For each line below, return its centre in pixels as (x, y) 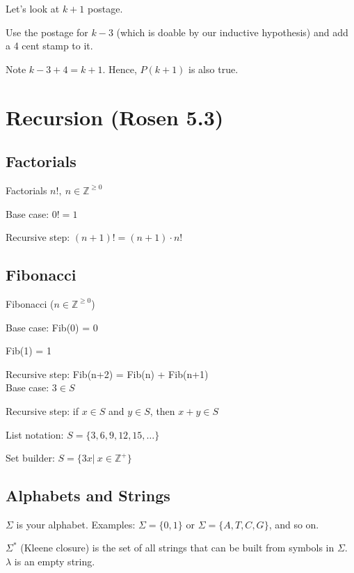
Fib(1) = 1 (29, 351)
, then (162, 410)
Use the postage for (47, 32)
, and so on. (294, 524)
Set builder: (30, 458)
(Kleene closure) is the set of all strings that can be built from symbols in (177, 548)
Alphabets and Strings (88, 495)
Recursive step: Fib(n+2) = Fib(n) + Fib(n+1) (107, 374)
